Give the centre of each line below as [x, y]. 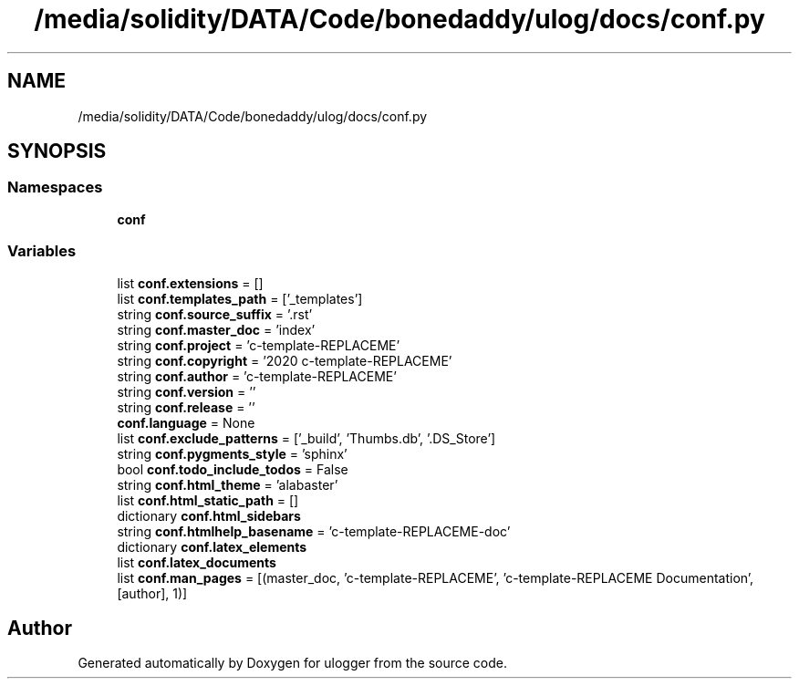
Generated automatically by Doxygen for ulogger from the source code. [292, 663]
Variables [42, 251]
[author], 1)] [152, 593]
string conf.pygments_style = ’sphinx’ [232, 453]
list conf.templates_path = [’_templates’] [240, 298]
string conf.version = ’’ [187, 391]
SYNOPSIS [57, 151]
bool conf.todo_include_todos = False [233, 469]
